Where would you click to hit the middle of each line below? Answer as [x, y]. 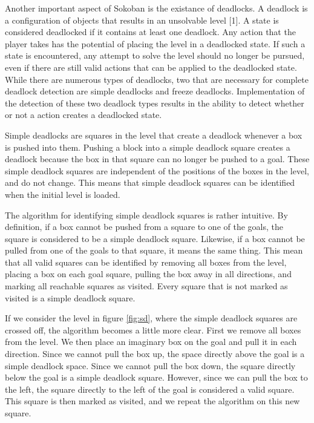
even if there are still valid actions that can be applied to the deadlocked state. [151, 67]
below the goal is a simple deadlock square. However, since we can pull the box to [156, 377]
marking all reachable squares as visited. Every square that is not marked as [146, 286]
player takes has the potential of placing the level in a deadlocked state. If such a [155, 43]
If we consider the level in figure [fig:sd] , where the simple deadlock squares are [151, 318]
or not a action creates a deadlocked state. [83, 115]
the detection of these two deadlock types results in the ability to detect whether [155, 103]
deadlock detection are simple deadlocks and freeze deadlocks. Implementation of [155, 91]
